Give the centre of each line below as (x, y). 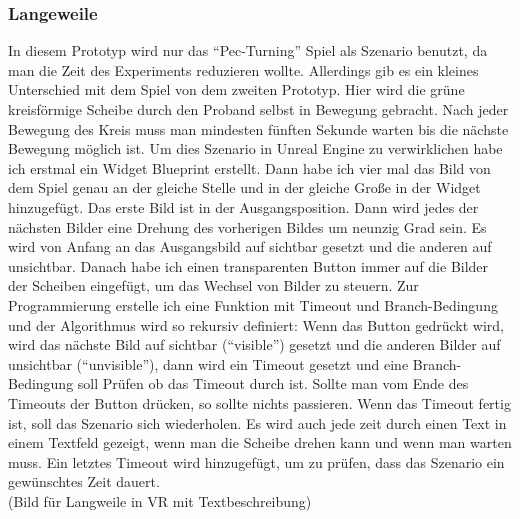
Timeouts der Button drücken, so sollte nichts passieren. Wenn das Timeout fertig (259, 402)
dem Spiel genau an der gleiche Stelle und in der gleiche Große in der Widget (244, 187)
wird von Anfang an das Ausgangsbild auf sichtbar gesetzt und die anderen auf (250, 246)
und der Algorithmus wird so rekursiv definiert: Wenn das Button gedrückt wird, (256, 324)
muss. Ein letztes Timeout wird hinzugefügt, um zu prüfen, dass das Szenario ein (256, 461)
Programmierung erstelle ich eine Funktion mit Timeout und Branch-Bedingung (253, 304)
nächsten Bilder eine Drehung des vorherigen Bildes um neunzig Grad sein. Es (247, 226)
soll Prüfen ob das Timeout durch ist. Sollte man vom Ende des (273, 383)
